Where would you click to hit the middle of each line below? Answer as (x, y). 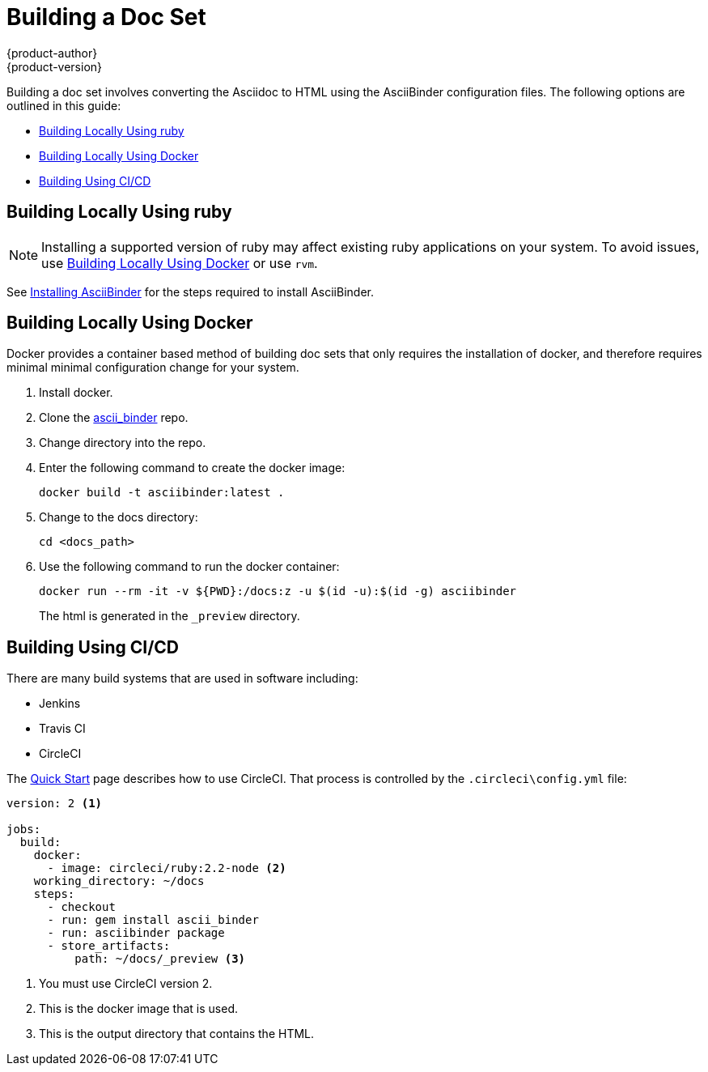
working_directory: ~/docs (119, 881)
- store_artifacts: (109, 946)
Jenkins (60, 704)
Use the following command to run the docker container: (189, 567)
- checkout (81, 907)
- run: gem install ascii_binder (153, 920)
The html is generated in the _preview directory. (170, 616)
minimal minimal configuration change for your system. (153, 368)
